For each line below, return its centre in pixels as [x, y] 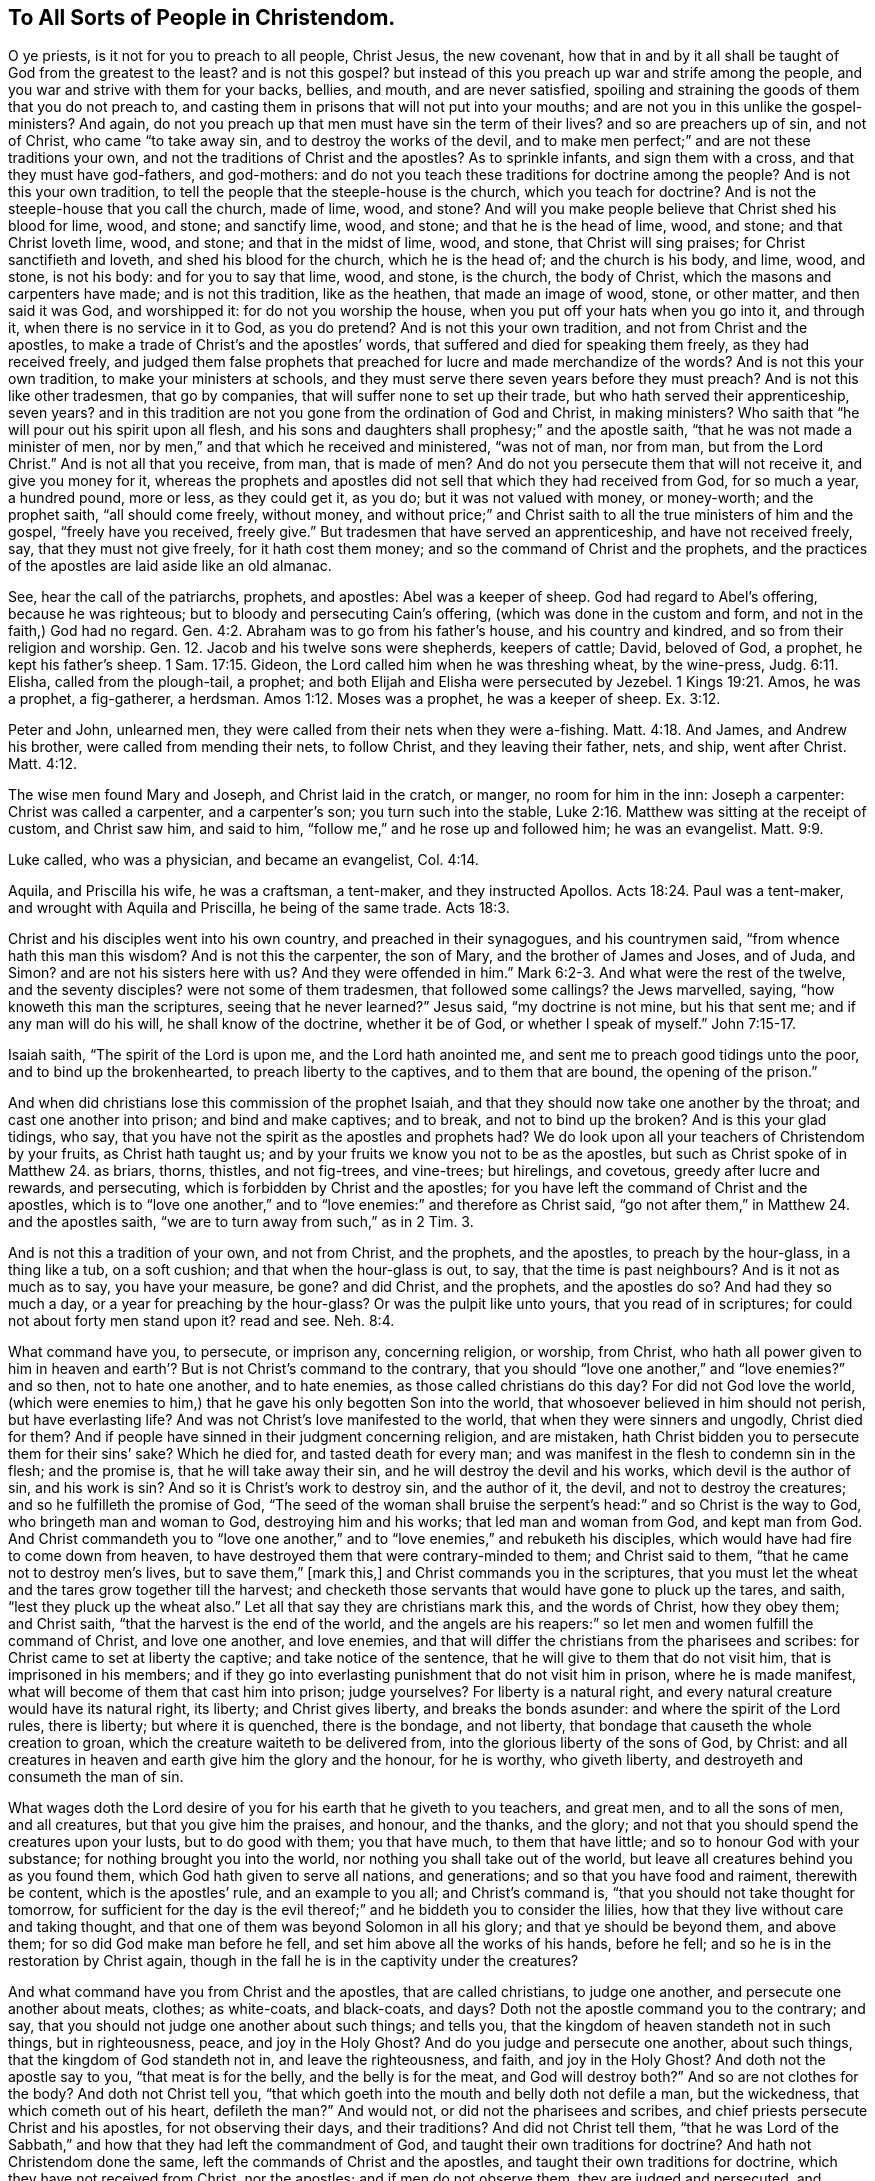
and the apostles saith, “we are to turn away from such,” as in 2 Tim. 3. [241, 1222]
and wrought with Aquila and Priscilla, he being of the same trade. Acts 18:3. [259, 908]
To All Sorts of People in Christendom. [202, 17]
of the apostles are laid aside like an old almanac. [170, 566]
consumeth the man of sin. [96, 1777]
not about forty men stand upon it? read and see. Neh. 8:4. [201, 1321]
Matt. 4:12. [42, 764]
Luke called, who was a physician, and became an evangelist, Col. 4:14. [243, 860]
